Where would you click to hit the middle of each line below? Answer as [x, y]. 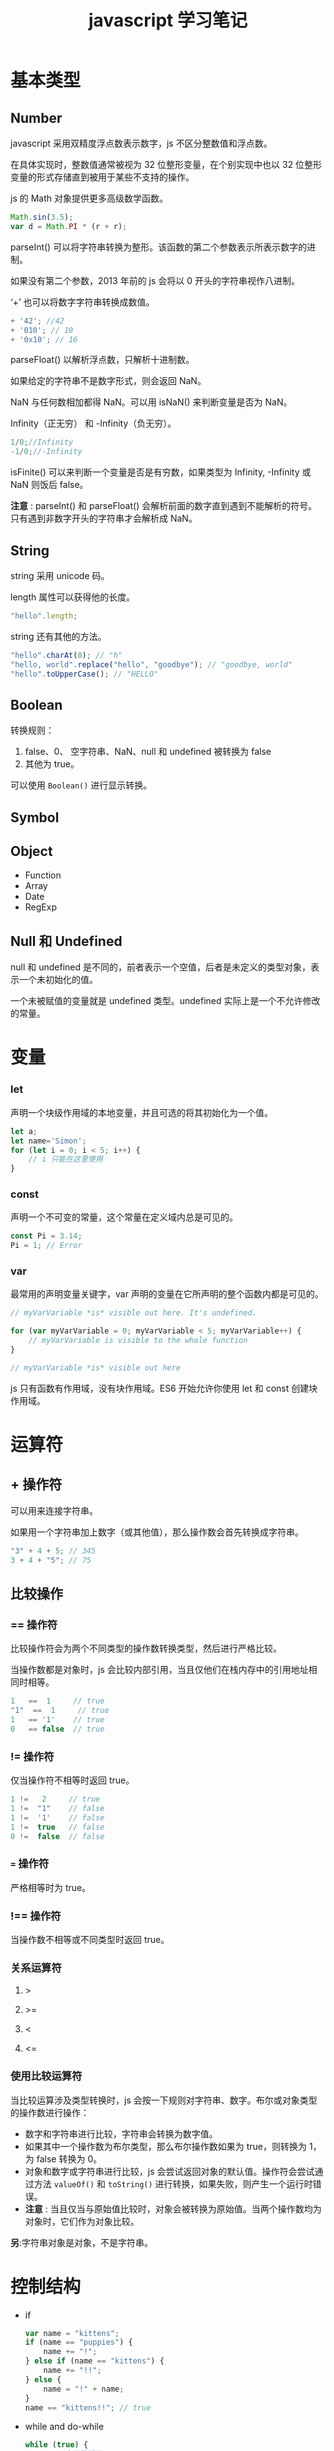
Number [36, 117]
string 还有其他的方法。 [58, 636]
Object [31, 851]
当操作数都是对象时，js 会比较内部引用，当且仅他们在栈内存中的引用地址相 [164, 1670]
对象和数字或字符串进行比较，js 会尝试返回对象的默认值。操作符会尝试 [169, 2171]
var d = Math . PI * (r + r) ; [69, 226]
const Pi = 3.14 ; [46, 1236]
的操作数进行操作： [50, 2112]
